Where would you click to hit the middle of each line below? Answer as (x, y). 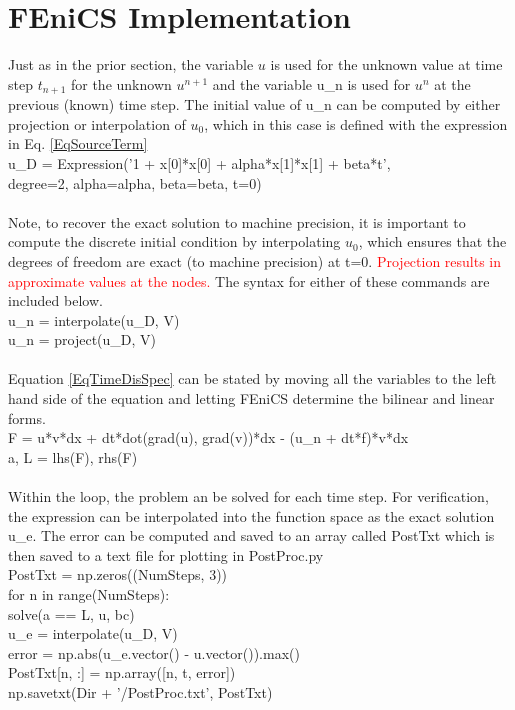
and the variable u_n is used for (311, 83)
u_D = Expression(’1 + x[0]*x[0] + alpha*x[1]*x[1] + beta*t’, (199, 162)
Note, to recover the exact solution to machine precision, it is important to (237, 221)
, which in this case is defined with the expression (356, 123)
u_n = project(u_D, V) (82, 339)
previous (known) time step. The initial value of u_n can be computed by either (254, 104)
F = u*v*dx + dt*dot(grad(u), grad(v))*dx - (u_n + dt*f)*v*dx (208, 437)
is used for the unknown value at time (386, 64)
